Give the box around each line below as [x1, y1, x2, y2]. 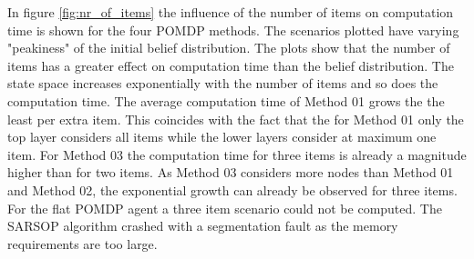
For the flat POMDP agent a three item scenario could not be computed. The [7, 198, 442, 217]
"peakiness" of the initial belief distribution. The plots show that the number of [7, 38, 450, 57]
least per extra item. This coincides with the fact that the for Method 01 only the [7, 109, 464, 128]
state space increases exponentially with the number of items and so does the [7, 74, 438, 93]
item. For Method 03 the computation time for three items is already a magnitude [7, 144, 467, 164]
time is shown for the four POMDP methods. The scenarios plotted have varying [7, 20, 459, 39]
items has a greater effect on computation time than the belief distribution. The [7, 55, 454, 75]
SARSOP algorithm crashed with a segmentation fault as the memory [7, 216, 398, 235]
